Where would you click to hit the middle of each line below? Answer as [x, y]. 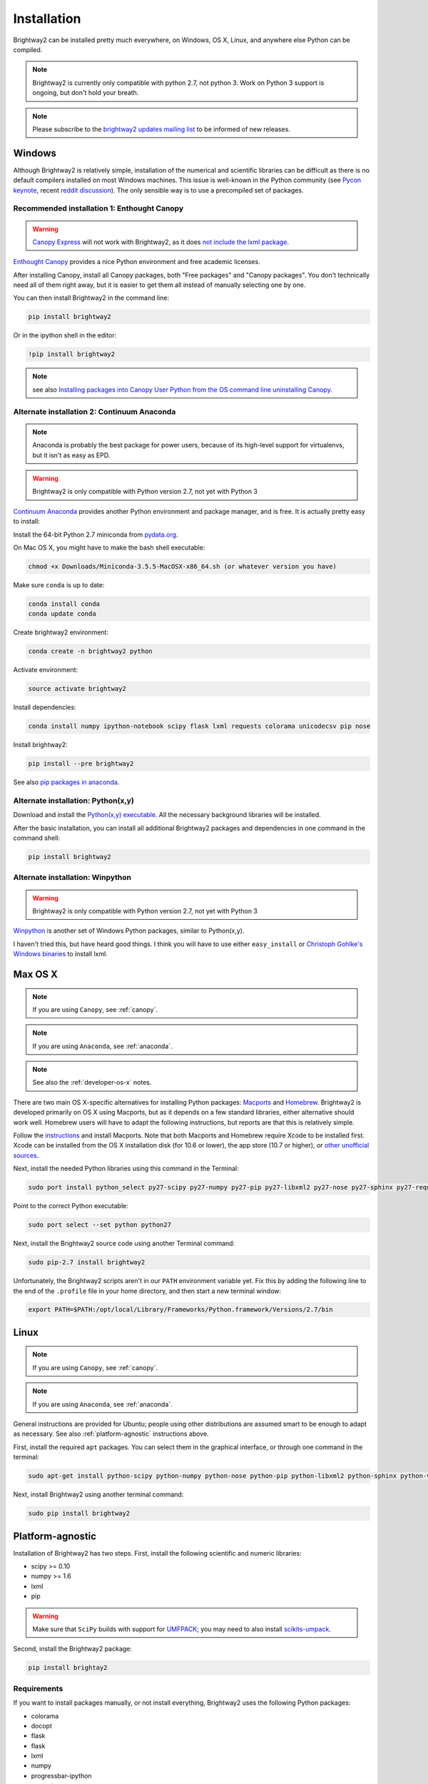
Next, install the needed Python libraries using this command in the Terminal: [126, 1169]
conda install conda [64, 604]
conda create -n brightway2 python [90, 652]
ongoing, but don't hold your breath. [86, 93]
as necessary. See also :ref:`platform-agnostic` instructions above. [111, 1434]
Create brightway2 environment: [61, 632]
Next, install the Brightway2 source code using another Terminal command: [124, 1243]
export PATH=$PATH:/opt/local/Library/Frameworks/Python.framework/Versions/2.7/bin [180, 1310]
